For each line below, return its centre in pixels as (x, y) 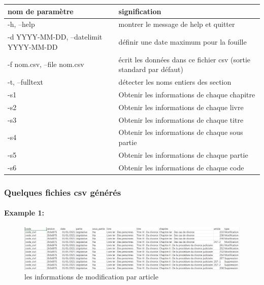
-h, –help (21, 24)
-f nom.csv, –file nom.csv (46, 64)
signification (140, 11)
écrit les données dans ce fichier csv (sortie (185, 59)
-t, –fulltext (26, 82)
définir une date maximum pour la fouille (183, 41)
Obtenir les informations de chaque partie (183, 154)
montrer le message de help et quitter (177, 24)
